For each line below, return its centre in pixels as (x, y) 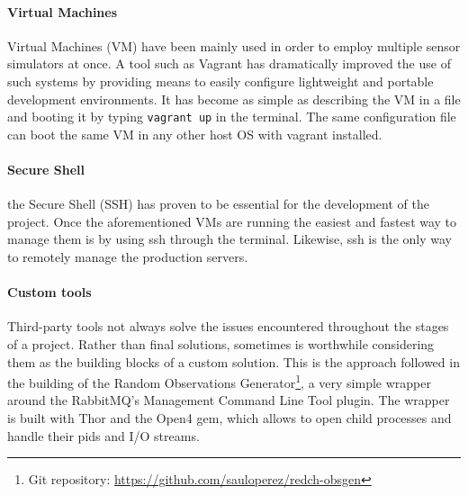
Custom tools (49, 292)
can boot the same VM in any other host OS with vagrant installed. (195, 134)
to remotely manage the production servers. (128, 256)
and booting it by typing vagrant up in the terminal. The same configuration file (232, 117)
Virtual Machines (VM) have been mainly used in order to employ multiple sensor (234, 45)
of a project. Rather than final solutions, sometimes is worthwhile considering (221, 343)
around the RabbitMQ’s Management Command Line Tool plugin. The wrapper (229, 400)
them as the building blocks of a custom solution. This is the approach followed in (234, 361)
